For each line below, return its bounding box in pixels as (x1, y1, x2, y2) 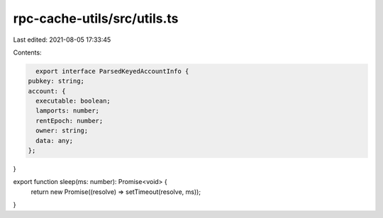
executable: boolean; (35, 97, 111, 105)
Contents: (13, 48, 42, 57)
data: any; (35, 137, 74, 144)
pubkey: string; (28, 77, 85, 85)
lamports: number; (35, 107, 99, 115)
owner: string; (35, 127, 89, 134)
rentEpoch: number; (35, 117, 104, 125)
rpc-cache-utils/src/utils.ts (13, 11, 179, 26)
